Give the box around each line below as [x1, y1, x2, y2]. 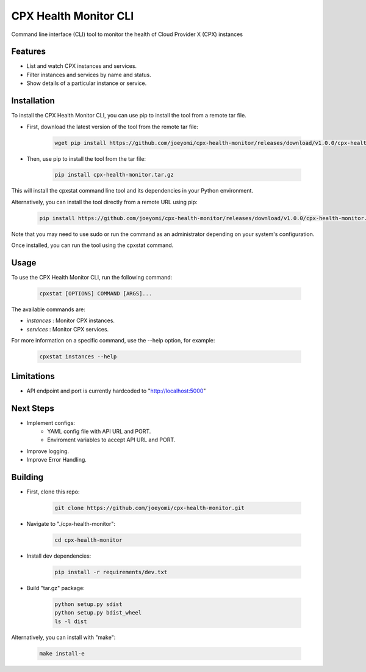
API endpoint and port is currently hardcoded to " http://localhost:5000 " [26, 387, 206, 394]
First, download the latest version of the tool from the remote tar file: [26, 123, 198, 130]
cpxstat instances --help [39, 353, 117, 360]
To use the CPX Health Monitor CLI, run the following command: [11, 274, 173, 281]
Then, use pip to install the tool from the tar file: [26, 155, 146, 162]
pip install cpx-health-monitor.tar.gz [54, 171, 174, 179]
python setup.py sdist [54, 601, 123, 608]
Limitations [11, 371, 55, 382]
